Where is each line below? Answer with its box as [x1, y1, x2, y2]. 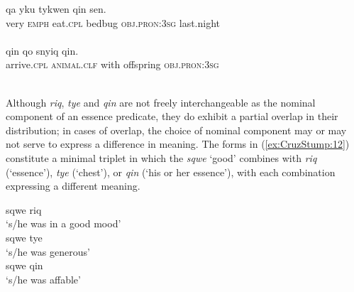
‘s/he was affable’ [6, 271, 81, 286]
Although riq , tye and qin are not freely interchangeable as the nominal [6, 94, 316, 109]
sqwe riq [6, 202, 42, 217]
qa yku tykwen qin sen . [6, 1, 106, 16]
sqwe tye [6, 229, 43, 244]
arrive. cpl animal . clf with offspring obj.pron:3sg [6, 57, 219, 72]
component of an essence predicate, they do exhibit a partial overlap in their [6, 109, 338, 124]
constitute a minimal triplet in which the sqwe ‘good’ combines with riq [6, 150, 317, 165]
